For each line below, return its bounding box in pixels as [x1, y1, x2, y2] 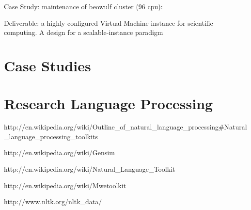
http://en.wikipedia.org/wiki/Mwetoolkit [4, 180, 126, 190]
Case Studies [4, 55, 91, 75]
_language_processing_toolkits [4, 131, 98, 141]
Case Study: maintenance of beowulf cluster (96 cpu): [4, 1, 163, 11]
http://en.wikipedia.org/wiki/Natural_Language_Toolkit [4, 164, 175, 174]
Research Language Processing [4, 94, 213, 113]
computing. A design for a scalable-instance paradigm [4, 27, 163, 37]
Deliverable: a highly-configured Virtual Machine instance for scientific [4, 17, 213, 28]
